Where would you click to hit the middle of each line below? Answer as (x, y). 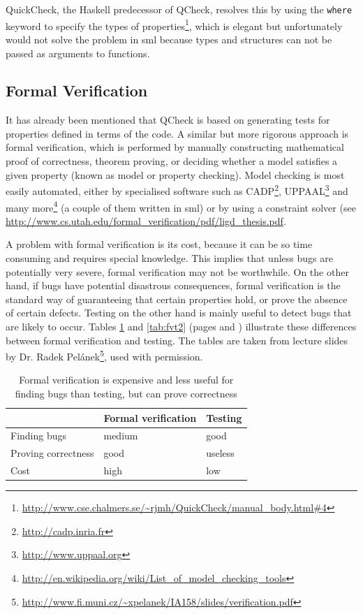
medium (121, 436)
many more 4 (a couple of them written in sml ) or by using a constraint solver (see (181, 206)
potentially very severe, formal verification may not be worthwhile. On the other (177, 271)
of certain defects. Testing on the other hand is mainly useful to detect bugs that (179, 313)
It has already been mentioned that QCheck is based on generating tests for (168, 120)
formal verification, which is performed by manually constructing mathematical (175, 147)
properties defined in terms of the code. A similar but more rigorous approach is (177, 133)
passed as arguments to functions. (78, 53)
